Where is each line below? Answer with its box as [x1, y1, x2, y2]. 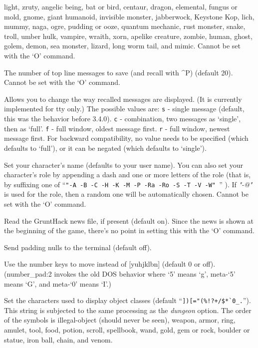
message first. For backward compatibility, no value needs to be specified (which [4, 133, 249, 143]
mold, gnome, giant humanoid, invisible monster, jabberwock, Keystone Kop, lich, [4, 11, 255, 21]
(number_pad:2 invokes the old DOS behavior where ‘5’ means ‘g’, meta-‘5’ [4, 268, 236, 279]
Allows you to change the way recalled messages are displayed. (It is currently [4, 93, 242, 104]
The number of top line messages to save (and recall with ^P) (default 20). [4, 67, 233, 77]
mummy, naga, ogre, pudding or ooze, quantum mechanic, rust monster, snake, [4, 21, 246, 31]
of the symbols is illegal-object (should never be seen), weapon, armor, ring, [4, 315, 236, 325]
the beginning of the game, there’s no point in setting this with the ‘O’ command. [4, 225, 255, 236]
